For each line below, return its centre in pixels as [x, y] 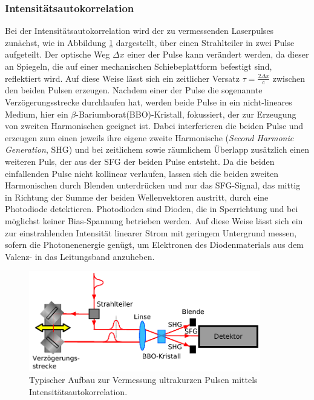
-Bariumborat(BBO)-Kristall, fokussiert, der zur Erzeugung [186, 114]
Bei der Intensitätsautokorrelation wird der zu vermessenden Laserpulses [139, 31]
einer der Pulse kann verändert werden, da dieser [218, 54]
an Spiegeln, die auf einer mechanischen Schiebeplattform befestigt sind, [139, 66]
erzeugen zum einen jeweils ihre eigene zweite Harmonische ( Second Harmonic [149, 137]
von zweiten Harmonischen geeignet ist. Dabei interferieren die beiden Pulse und [154, 126]
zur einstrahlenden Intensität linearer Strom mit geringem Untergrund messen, [151, 232]
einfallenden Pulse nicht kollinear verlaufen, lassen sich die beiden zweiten [142, 173]
